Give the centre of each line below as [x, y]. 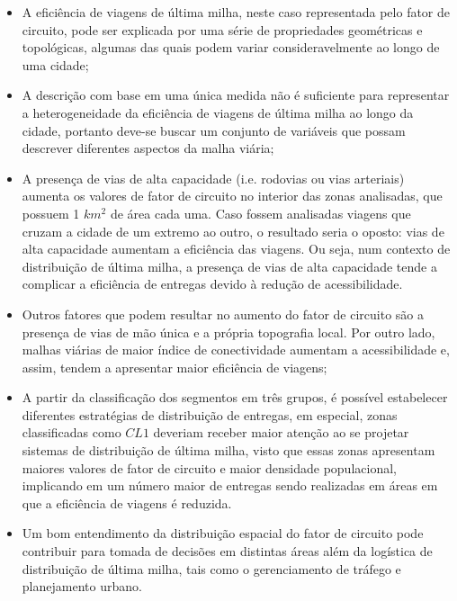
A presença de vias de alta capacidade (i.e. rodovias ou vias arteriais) [213, 178]
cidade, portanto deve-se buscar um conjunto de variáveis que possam [214, 130]
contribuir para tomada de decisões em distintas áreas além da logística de [227, 551]
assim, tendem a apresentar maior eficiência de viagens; [175, 367]
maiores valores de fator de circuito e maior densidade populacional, [209, 467]
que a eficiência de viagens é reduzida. [127, 502]
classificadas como [72, 432]
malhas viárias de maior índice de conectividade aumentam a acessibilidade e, [236, 350]
